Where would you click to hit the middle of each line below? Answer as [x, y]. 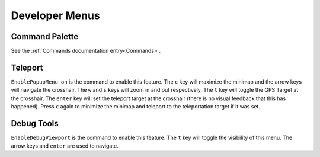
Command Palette [45, 36]
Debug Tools [35, 124]
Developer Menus [55, 15]
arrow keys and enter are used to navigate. [65, 146]
